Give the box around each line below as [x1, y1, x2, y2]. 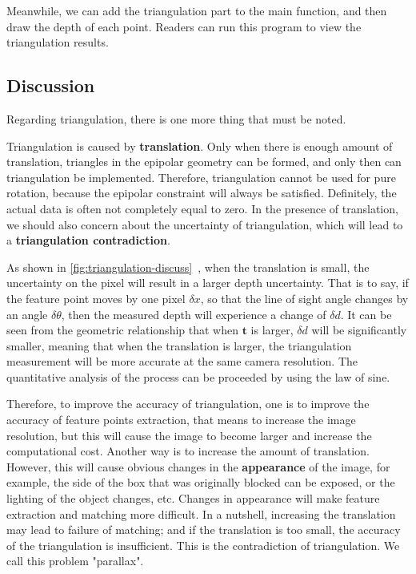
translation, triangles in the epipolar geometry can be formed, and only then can [6, 153, 402, 170]
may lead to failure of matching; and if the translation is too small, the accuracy [6, 521, 401, 538]
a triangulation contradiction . [6, 232, 170, 249]
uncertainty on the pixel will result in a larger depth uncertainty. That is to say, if [6, 274, 409, 291]
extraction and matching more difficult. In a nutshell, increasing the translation [6, 505, 396, 522]
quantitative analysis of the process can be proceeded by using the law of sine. [6, 368, 390, 385]
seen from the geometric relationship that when [6, 321, 238, 338]
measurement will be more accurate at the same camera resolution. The [6, 353, 358, 370]
